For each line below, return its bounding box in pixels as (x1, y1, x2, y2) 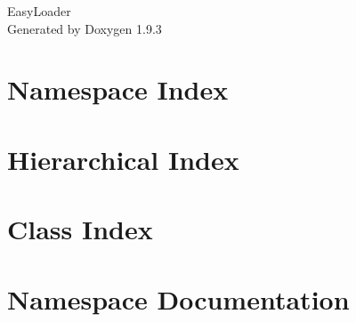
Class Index (7, 211, 153, 247)
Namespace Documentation (7, 280, 350, 317)
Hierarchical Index (7, 141, 239, 177)
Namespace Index (7, 71, 229, 108)
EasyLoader (7, 2, 71, 20)
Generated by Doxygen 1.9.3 (7, 19, 162, 37)
